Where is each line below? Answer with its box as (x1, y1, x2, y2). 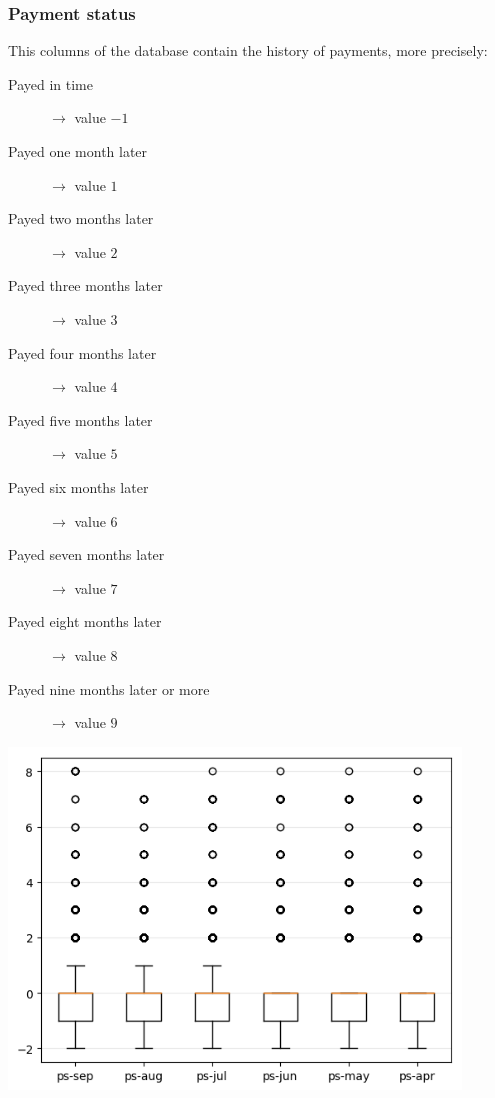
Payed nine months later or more (8, 678, 210, 699)
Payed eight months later (8, 611, 162, 632)
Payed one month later (8, 141, 148, 161)
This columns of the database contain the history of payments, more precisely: (8, 40, 488, 61)
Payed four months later (8, 342, 157, 363)
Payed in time (8, 73, 93, 94)
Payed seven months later (8, 544, 165, 565)
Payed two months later (8, 208, 154, 229)
